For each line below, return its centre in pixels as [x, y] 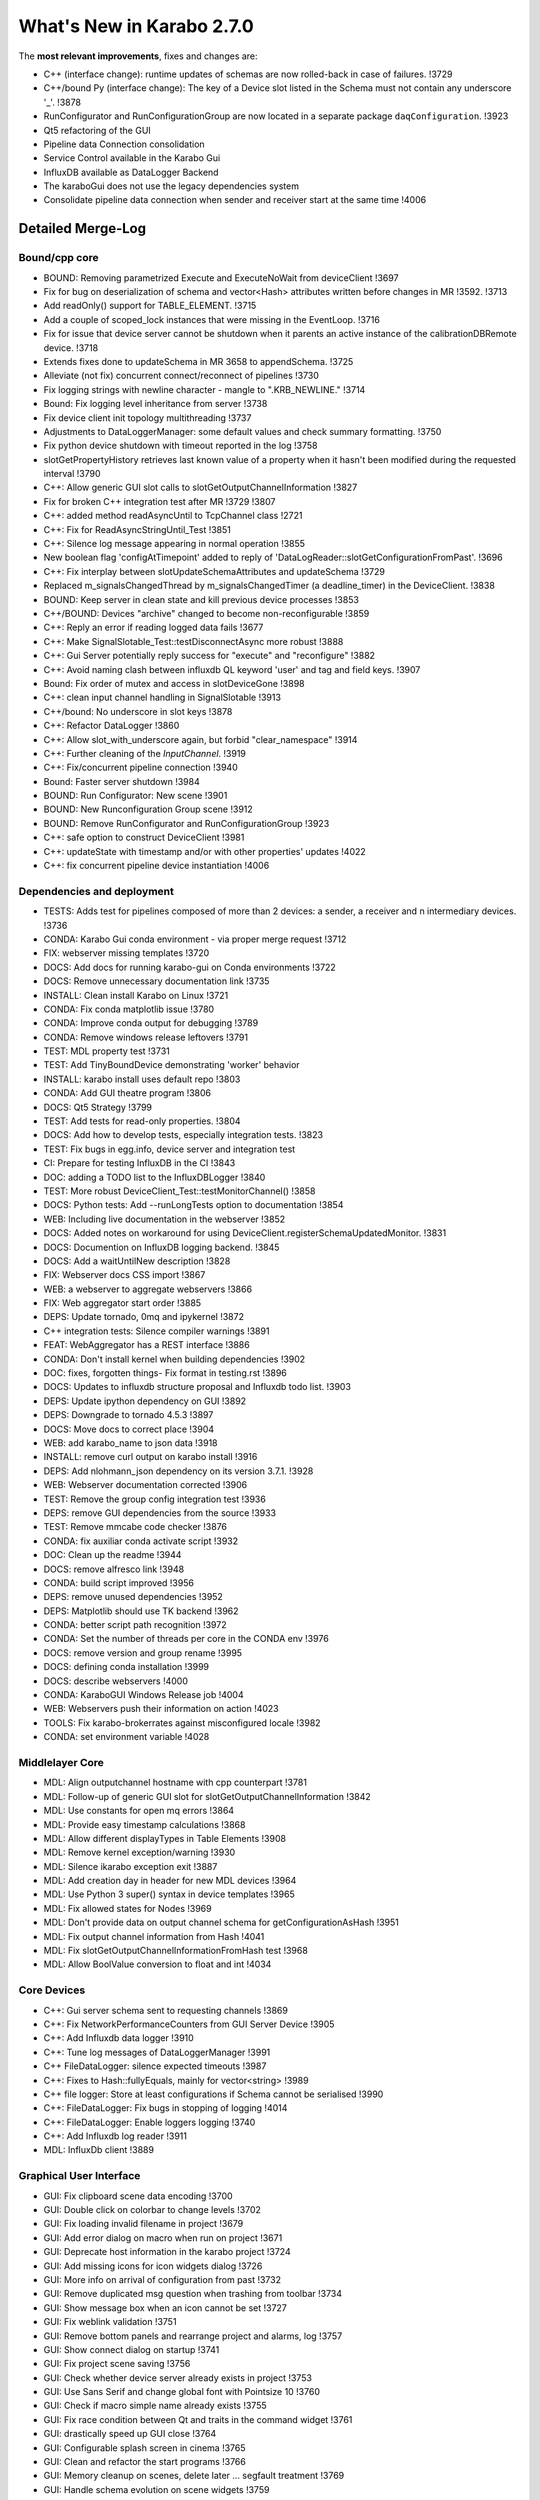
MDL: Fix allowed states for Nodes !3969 [127, 1908]
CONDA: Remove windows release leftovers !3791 [146, 1037]
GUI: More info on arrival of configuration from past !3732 [162, 2279]
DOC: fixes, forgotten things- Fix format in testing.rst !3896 [165, 1373]
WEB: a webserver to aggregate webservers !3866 [148, 1289]
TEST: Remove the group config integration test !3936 [155, 1499]
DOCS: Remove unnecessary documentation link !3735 [156, 981]
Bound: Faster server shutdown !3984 [121, 781]
